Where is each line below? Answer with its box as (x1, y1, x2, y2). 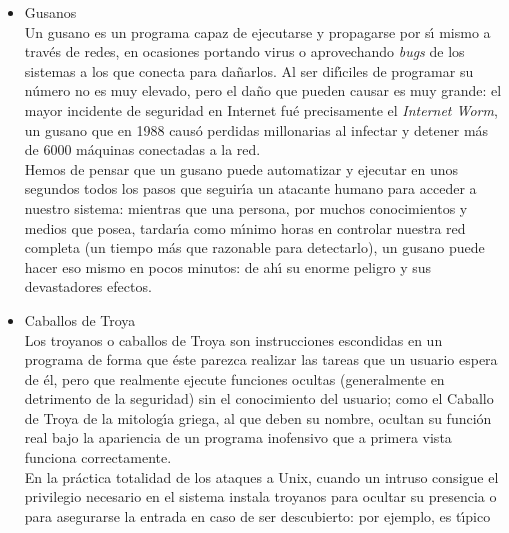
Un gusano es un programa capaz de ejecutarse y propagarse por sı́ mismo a (24, 21, 491, 42)
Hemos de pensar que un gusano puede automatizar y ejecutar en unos (24, 158, 459, 179)
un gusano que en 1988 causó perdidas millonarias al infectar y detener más (24, 119, 489, 140)
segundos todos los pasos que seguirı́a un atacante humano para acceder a (24, 178, 477, 199)
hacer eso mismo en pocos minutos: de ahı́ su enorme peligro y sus (24, 256, 432, 277)
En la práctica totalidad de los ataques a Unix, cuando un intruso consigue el (24, 466, 499, 487)
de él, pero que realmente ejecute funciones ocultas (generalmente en (24, 368, 445, 389)
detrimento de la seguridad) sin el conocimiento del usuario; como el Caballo (24, 388, 494, 409)
